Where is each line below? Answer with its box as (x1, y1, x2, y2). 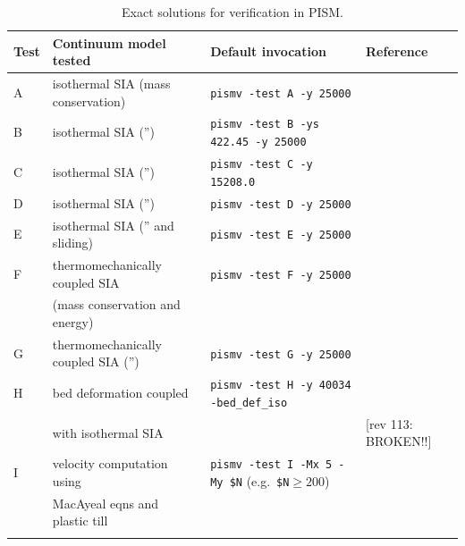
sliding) (52, 233, 94, 252)
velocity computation (52, 454, 168, 473)
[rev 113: (366, 414, 413, 433)
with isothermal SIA (52, 423, 164, 441)
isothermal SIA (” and (52, 215, 174, 234)
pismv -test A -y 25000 (210, 87, 351, 100)
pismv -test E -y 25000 (210, 229, 351, 242)
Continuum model (52, 33, 166, 52)
